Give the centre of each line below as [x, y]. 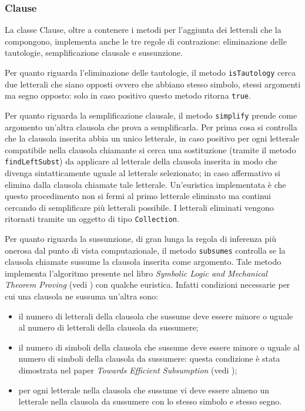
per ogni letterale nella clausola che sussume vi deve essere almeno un [144, 390]
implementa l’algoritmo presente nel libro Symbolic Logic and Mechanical [136, 273]
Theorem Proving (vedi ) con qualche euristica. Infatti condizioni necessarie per [148, 284]
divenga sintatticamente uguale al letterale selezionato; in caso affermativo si [143, 173]
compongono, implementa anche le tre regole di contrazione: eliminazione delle [146, 41]
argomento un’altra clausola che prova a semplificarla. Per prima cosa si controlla [151, 127]
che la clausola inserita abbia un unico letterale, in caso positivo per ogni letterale [152, 138]
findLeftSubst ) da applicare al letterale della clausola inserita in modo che [141, 161]
